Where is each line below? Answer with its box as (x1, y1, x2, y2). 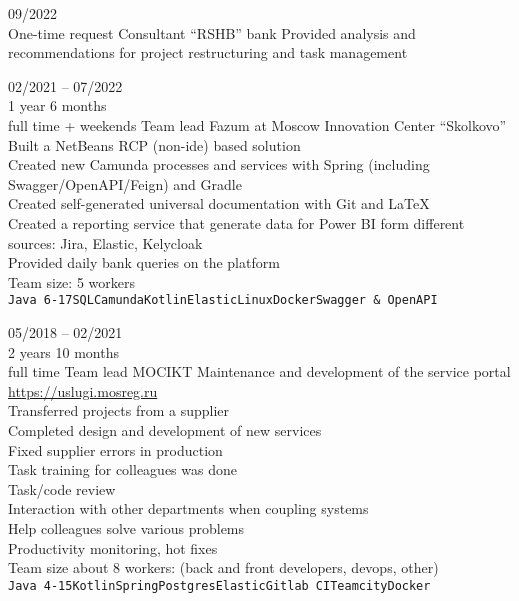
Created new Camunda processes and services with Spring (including (8, 154, 430, 175)
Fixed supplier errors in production (8, 439, 223, 460)
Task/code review (8, 478, 116, 499)
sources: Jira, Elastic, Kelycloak (8, 232, 203, 253)
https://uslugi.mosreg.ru (8, 380, 158, 401)
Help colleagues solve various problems (8, 517, 245, 538)
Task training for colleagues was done (8, 459, 237, 480)
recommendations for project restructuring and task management (8, 42, 408, 63)
